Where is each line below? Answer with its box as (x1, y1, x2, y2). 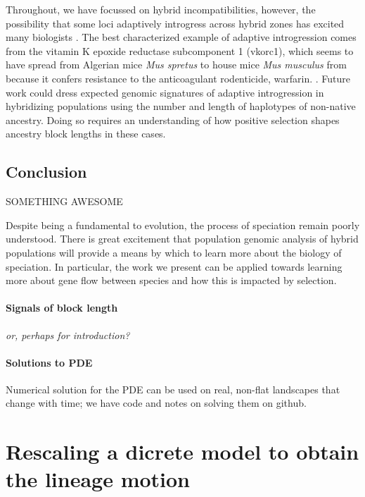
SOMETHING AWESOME (6, 194, 123, 209)
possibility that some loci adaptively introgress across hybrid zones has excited (6, 16, 345, 30)
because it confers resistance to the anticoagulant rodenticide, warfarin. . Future (6, 70, 350, 85)
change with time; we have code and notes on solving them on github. (6, 395, 307, 410)
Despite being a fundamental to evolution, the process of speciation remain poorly (6, 217, 360, 232)
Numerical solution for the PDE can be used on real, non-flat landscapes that (6, 381, 340, 396)
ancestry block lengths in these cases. (6, 126, 166, 141)
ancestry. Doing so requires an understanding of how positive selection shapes (6, 112, 340, 127)
